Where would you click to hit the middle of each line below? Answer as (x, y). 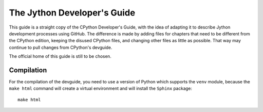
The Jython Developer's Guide (72, 13)
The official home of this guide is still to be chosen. (60, 56)
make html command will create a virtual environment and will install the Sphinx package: (101, 88)
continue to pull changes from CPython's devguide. (61, 47)
